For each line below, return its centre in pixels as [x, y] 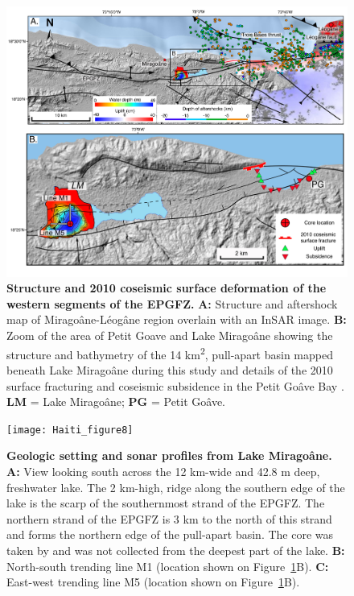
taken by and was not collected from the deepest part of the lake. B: [176, 550]
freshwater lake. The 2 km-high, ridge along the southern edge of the [176, 487]
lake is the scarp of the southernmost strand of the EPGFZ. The [166, 503]
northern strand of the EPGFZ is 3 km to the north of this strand [169, 518]
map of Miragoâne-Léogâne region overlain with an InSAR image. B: [177, 319]
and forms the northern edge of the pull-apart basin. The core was [170, 534]
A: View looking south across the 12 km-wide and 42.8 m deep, [163, 471]
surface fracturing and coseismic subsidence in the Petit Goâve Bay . [175, 385]
